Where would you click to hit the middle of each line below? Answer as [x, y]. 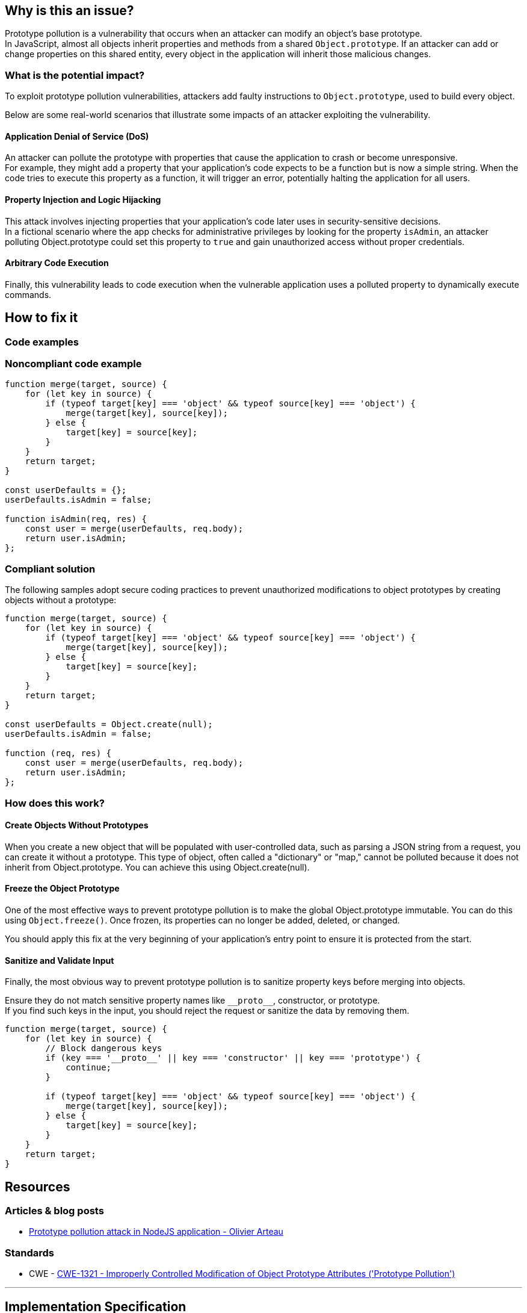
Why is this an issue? [69, 11]
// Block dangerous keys [104, 1048]
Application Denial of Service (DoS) [77, 136]
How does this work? [55, 803]
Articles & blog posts [54, 1211]
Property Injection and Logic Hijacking [83, 200]
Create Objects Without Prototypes [77, 825]
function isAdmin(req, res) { [76, 519]
